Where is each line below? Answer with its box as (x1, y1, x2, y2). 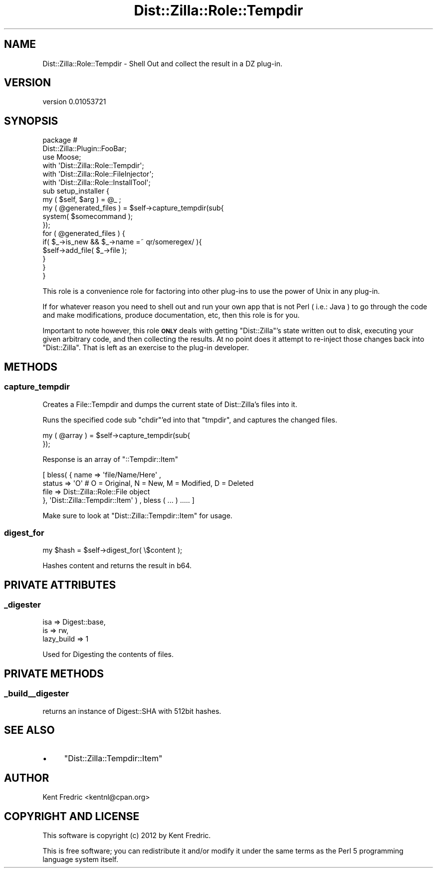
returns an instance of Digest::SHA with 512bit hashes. (42, 706, 221, 715)
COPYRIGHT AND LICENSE (4, 810, 140, 823)
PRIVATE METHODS (4, 667, 104, 680)
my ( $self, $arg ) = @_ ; (42, 195, 121, 204)
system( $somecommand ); (42, 212, 133, 221)
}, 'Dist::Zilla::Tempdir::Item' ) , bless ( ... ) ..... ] (42, 495, 195, 504)
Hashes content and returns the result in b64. (42, 561, 192, 570)
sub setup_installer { (42, 187, 110, 196)
